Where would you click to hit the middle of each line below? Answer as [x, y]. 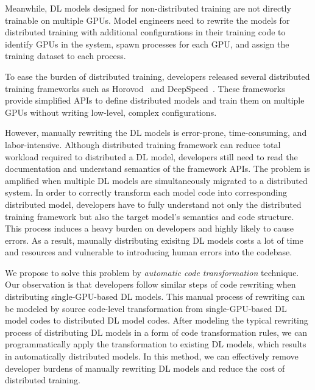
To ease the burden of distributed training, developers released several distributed [157, 76]
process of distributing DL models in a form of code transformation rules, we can [156, 332]
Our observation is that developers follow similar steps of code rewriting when [150, 284]
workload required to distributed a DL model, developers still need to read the [151, 156]
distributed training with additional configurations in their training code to [145, 32]
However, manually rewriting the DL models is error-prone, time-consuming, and [156, 133]
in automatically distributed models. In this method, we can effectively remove [152, 356]
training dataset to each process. [65, 56]
